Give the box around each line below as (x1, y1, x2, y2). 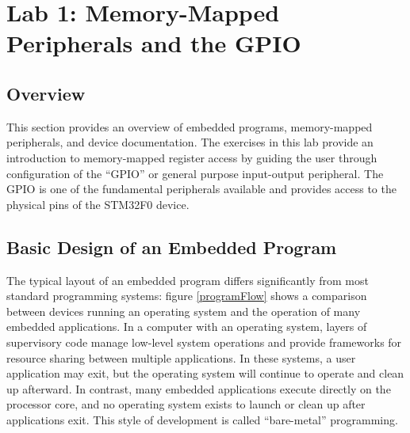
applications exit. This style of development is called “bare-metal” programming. (6, 411, 398, 427)
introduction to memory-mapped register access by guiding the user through (6, 149, 377, 165)
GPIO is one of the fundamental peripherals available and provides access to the (6, 180, 397, 197)
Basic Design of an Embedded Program (6, 234, 337, 259)
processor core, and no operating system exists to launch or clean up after (6, 396, 366, 412)
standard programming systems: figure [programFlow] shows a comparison (6, 287, 367, 304)
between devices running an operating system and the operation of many (6, 302, 361, 319)
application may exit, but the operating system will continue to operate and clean (6, 365, 404, 382)
